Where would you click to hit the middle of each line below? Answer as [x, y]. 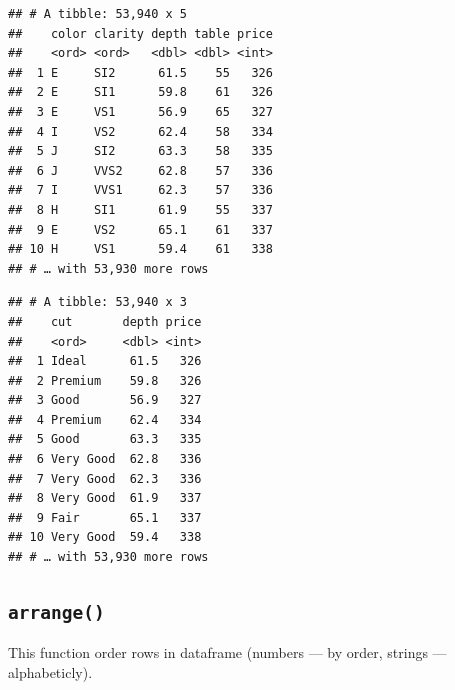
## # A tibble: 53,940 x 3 [97, 302]
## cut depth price [105, 321]
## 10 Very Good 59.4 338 [105, 537]
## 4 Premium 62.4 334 [105, 419]
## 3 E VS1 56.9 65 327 [140, 111]
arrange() [56, 613]
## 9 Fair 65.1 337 [105, 517]
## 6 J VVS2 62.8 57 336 [140, 170]
